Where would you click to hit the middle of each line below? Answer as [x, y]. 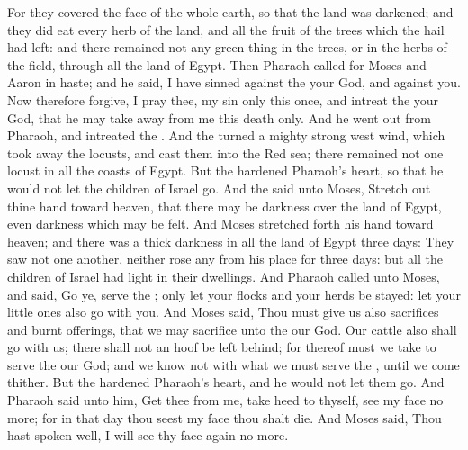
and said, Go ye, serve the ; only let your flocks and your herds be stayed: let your [234, 294]
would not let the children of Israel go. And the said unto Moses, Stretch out [219, 188]
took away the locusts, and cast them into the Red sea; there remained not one [225, 153]
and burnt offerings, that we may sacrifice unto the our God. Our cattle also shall [232, 329]
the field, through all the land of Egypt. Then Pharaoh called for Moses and [217, 64]
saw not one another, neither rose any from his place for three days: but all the [225, 259]
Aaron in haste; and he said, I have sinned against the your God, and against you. [234, 82]
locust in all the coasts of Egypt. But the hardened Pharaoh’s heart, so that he [225, 171]
